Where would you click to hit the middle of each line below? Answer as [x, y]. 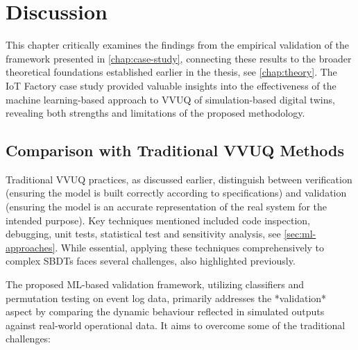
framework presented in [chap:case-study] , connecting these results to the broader [179, 58]
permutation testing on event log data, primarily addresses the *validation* [166, 298]
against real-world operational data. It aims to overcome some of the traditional [176, 325]
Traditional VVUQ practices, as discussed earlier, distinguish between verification [179, 179]
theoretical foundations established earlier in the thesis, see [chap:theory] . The [171, 72]
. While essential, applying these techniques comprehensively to [190, 247]
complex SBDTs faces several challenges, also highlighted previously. [151, 261]
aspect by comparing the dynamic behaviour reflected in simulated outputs [165, 311]
